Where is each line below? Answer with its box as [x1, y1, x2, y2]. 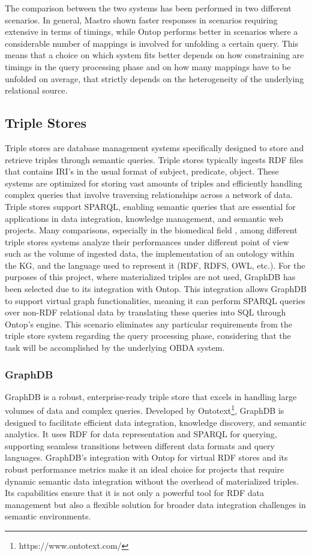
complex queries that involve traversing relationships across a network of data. [5, 188, 293, 201]
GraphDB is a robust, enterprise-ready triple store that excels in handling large [5, 390, 297, 402]
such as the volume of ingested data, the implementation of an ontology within [5, 247, 295, 260]
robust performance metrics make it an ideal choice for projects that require [5, 463, 284, 476]
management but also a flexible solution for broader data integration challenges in [5, 498, 306, 510]
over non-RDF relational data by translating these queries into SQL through [5, 306, 286, 318]
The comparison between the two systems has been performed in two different [5, 2, 292, 14]
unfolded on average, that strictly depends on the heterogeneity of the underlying [5, 72, 304, 85]
